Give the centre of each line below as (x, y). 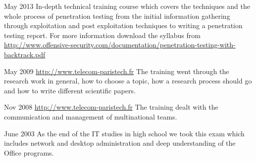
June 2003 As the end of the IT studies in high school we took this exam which (124, 133)
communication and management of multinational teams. (91, 116)
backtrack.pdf (25, 54)
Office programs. (29, 152)
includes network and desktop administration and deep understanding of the (120, 143)
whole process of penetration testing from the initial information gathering (117, 16)
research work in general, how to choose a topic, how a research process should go (128, 81)
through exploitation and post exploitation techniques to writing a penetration (123, 25)
